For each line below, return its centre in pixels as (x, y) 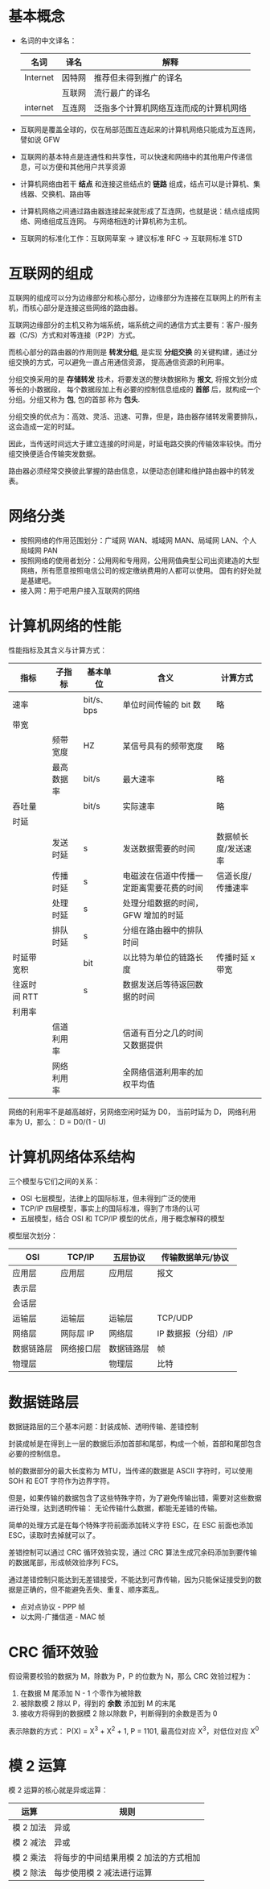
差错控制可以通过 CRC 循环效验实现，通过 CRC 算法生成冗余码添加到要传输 (133, 1552)
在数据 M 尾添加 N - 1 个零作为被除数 (81, 1693)
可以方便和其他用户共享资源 (80, 167)
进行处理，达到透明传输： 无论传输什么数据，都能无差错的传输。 (115, 1508)
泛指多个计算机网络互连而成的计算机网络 (170, 108)
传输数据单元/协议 (195, 1257)
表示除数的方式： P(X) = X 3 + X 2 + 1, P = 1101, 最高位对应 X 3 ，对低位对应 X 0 (134, 1730)
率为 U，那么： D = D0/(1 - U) (57, 1121)
